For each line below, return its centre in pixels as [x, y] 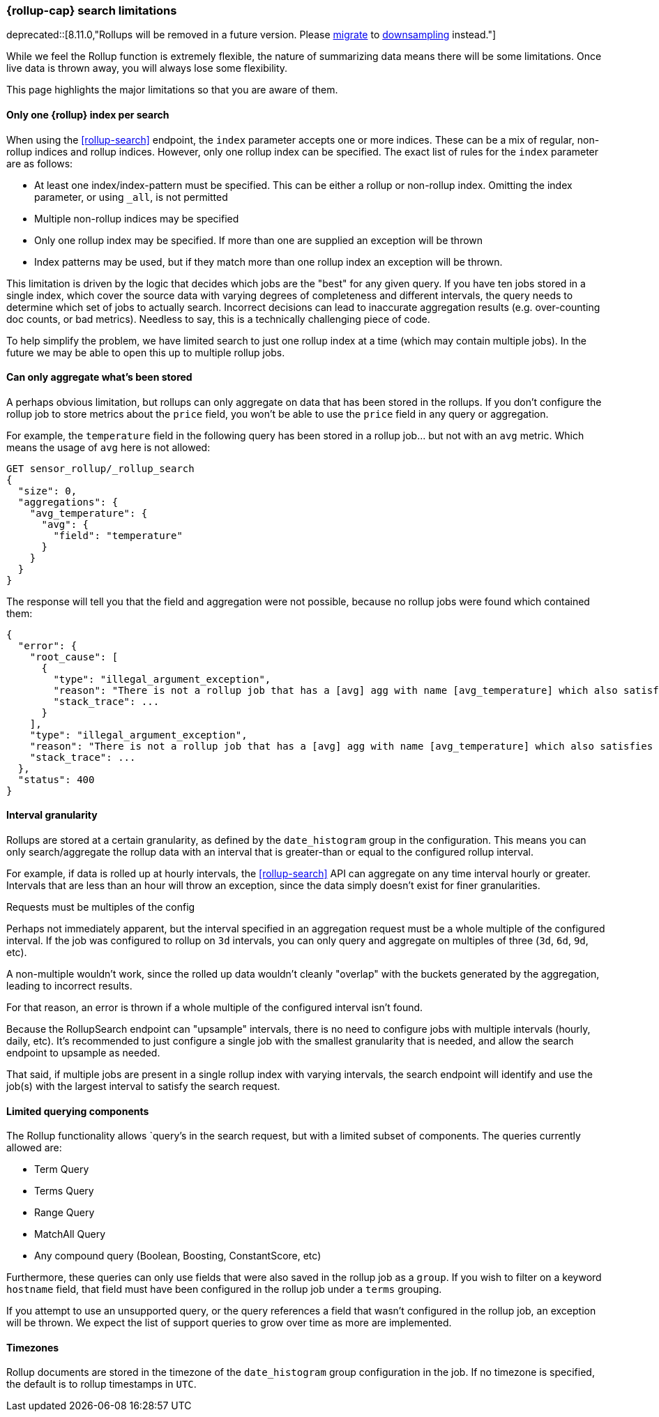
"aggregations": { [68, 502]
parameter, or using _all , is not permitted [131, 197]
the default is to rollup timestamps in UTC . [101, 1384]
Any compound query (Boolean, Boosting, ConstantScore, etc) [178, 1256]
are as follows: [40, 163]
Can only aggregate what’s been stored [99, 377]
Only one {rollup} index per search [88, 114]
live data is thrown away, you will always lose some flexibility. [147, 68]
